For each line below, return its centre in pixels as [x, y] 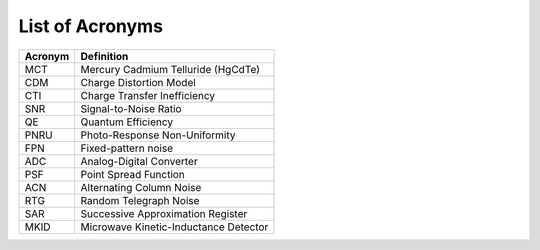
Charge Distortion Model [138, 82]
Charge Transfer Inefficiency [148, 95]
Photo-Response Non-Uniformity [158, 135]
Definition [104, 56]
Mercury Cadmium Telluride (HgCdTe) [170, 69]
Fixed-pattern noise [127, 148]
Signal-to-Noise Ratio [131, 108]
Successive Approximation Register [164, 213]
